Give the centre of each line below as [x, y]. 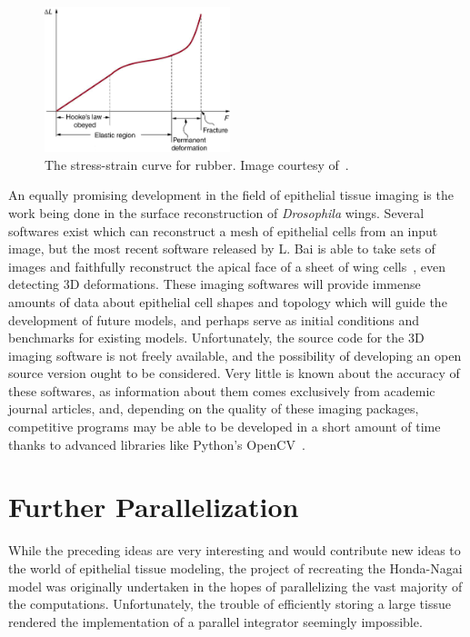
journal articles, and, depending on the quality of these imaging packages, [214, 408]
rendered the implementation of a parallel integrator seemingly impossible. [215, 621]
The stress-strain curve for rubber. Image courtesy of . [197, 164]
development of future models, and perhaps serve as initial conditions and [214, 319]
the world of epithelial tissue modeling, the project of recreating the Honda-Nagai [235, 567]
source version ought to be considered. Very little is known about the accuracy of [234, 373]
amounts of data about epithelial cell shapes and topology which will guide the [228, 301]
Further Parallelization [154, 507]
